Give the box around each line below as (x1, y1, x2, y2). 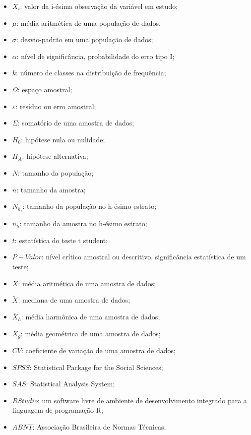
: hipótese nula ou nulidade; (21, 134, 105, 144)
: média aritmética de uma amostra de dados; (18, 278, 156, 288)
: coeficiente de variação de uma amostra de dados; (21, 345, 176, 356)
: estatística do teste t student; (14, 235, 108, 245)
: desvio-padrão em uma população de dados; (16, 34, 153, 45)
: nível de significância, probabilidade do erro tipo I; (16, 51, 175, 61)
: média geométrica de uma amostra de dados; (20, 328, 161, 338)
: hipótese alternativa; (22, 151, 88, 161)
